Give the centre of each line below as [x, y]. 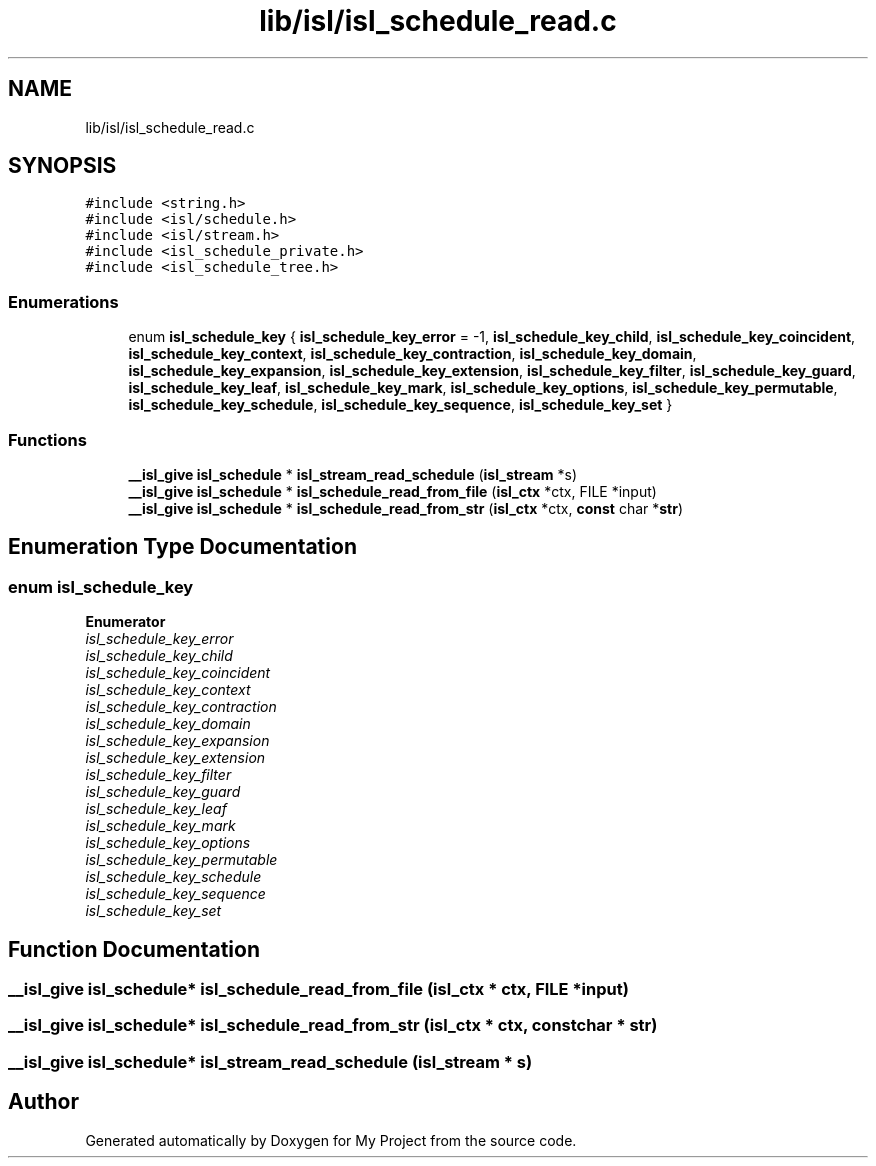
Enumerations [63, 301]
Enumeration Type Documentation [182, 547]
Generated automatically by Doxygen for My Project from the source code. [331, 1140]
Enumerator [125, 622]
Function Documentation [134, 949]
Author [43, 1102]
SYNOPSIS [62, 166]
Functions [47, 439]
